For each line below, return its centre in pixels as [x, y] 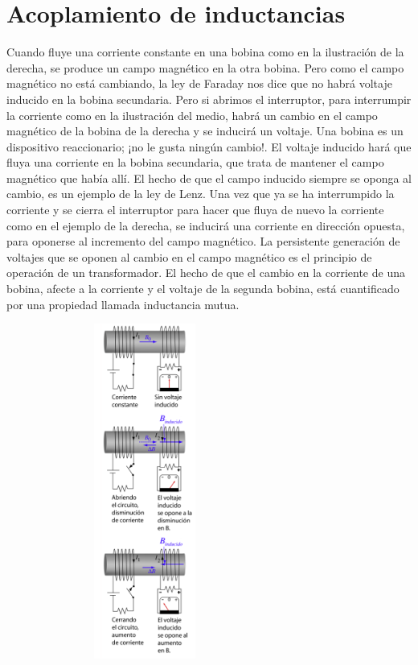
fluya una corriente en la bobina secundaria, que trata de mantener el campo [195, 162]
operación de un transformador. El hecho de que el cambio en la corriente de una [206, 273]
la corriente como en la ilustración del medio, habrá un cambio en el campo [192, 115]
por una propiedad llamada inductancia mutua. [123, 304]
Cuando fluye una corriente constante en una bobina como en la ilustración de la [205, 52]
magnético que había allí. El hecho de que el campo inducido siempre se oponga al [209, 178]
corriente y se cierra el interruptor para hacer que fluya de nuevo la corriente [195, 210]
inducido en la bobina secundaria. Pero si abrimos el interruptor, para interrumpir [209, 99]
